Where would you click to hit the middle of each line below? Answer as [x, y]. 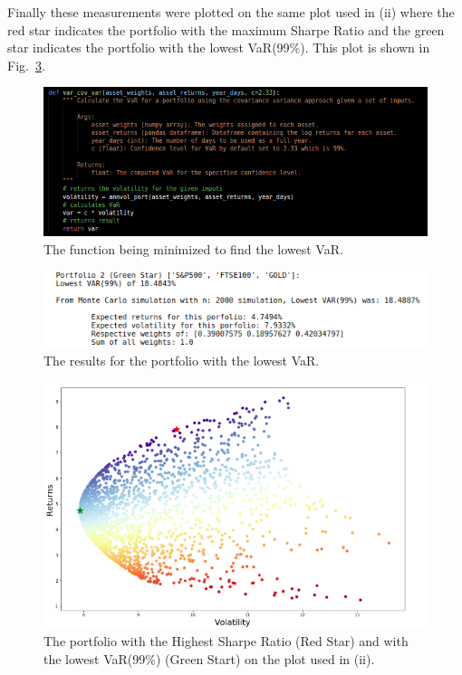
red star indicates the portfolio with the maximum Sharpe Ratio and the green [226, 29]
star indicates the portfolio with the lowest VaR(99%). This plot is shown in [219, 48]
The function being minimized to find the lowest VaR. [193, 249]
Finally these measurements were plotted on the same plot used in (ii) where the [231, 12]
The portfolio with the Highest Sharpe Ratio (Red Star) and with [226, 641]
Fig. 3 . [26, 65]
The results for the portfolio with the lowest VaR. [182, 360]
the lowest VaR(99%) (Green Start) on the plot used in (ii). [209, 658]
